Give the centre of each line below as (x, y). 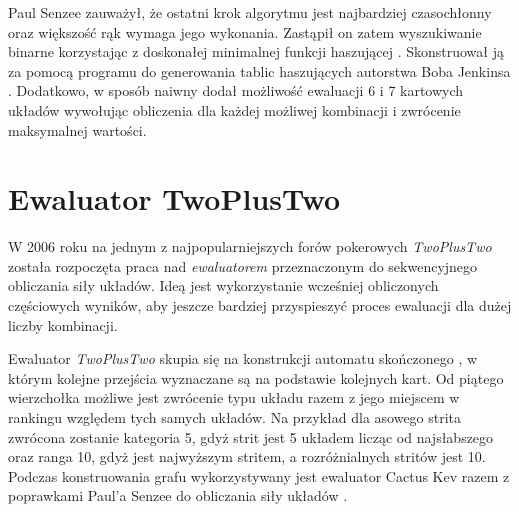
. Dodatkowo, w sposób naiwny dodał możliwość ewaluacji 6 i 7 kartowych (236, 90)
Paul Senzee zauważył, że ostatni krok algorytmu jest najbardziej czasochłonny (250, 12)
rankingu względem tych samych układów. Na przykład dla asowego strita (235, 417)
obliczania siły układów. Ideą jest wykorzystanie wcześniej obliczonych (223, 285)
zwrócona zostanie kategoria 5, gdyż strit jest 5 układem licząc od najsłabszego (251, 436)
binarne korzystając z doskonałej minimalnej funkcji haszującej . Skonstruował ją (256, 51)
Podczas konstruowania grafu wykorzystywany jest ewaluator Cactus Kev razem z (259, 475)
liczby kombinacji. (63, 324)
